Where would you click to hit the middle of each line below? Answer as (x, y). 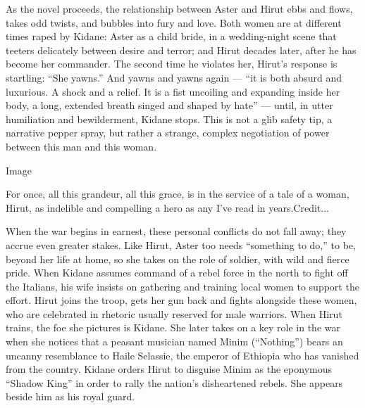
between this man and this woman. (81, 146)
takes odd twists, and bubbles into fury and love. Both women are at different (174, 22)
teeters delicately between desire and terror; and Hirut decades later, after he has (181, 50)
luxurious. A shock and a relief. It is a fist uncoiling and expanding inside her (173, 91)
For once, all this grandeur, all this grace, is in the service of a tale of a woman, (178, 194)
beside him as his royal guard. (70, 396)
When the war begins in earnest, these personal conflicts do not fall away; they (176, 231)
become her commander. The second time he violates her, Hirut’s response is (172, 64)
